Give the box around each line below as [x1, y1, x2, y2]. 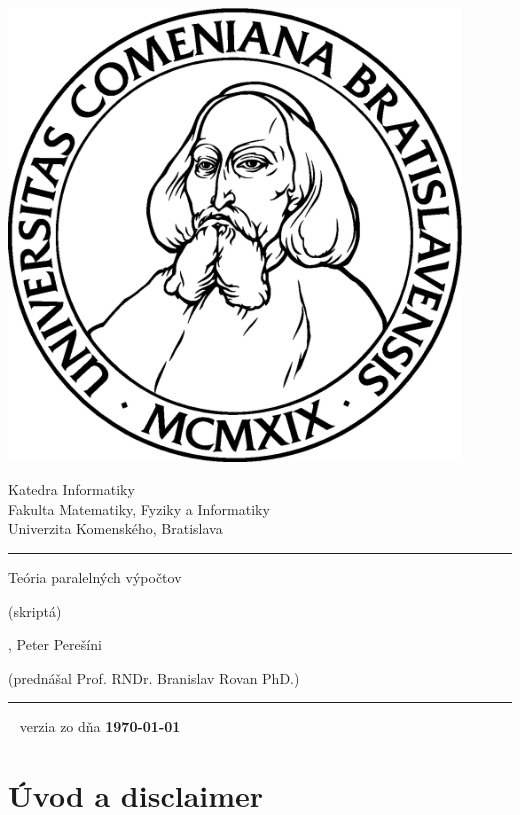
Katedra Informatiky [8, 479, 135, 500]
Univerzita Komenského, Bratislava [8, 518, 223, 539]
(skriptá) [8, 600, 62, 621]
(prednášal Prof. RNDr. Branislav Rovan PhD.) [8, 667, 300, 688]
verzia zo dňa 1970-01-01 [19, 716, 181, 737]
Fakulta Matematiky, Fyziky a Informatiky [8, 498, 270, 519]
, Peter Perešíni [8, 634, 102, 655]
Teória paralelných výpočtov [8, 566, 182, 587]
